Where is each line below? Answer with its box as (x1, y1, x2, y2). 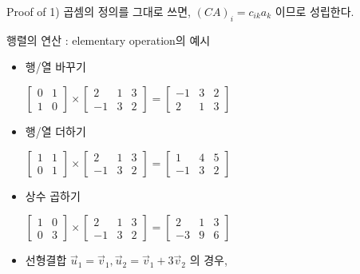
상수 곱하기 (25, 187, 81, 204)
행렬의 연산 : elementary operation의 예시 (6, 31, 211, 48)
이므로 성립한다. (275, 3, 354, 19)
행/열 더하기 (25, 122, 86, 139)
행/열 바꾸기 (25, 58, 86, 75)
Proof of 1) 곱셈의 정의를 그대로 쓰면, (6, 3, 191, 19)
